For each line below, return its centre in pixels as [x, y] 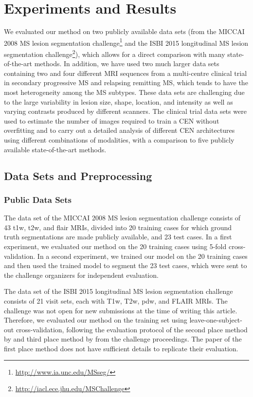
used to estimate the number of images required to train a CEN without [112, 120]
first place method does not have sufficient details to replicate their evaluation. [121, 348]
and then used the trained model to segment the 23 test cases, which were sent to [126, 265]
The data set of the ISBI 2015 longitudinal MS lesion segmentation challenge [118, 291]
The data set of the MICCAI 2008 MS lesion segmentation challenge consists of [122, 218]
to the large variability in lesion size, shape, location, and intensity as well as [118, 101]
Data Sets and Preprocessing [78, 175]
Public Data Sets [38, 199]
